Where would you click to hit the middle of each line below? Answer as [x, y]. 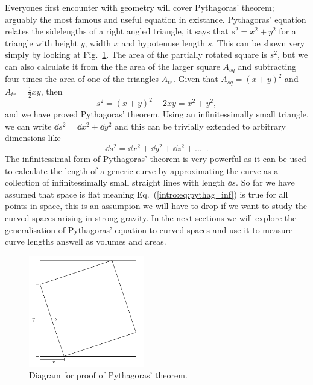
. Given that [195, 79]
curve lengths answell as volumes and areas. [86, 241]
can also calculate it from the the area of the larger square [112, 66]
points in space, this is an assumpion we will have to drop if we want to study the [156, 206]
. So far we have [265, 182]
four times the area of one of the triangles [82, 79]
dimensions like [33, 138]
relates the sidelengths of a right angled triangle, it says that [117, 31]
